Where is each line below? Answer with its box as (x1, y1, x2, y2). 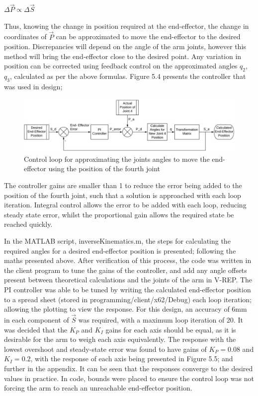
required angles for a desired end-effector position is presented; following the (4, 245, 236, 256)
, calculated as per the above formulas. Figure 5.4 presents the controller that (9, 71, 246, 81)
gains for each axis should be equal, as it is (105, 324, 236, 334)
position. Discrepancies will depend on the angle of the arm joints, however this (4, 41, 246, 52)
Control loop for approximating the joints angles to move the (24, 153, 210, 164)
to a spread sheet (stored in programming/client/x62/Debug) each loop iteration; (4, 294, 252, 304)
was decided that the (4, 324, 68, 334)
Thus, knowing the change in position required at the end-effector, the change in (4, 20, 249, 31)
